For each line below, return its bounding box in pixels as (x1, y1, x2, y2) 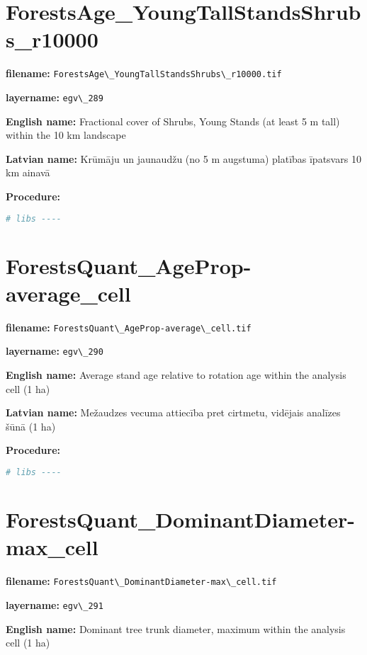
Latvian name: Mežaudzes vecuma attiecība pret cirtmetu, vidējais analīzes (6, 405, 341, 420)
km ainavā (6, 165, 50, 180)
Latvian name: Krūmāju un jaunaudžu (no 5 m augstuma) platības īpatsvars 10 (6, 151, 361, 166)
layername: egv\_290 (6, 343, 103, 358)
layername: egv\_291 (6, 597, 103, 612)
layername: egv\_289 (6, 89, 103, 104)
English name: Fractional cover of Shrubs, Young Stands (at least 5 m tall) (6, 113, 340, 128)
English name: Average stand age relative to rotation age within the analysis (6, 368, 346, 382)
